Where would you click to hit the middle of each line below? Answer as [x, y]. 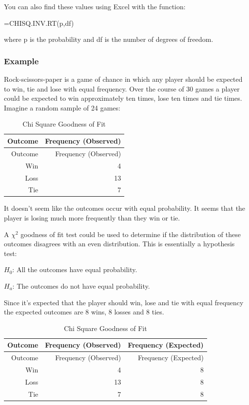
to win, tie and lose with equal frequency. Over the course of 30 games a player [122, 88]
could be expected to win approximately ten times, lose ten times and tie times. [123, 98]
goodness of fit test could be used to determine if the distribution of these [131, 234]
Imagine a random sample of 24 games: [62, 107]
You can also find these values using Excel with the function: [95, 6]
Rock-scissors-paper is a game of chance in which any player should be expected [123, 79]
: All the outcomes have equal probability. [75, 269]
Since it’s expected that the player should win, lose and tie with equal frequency [124, 302]
